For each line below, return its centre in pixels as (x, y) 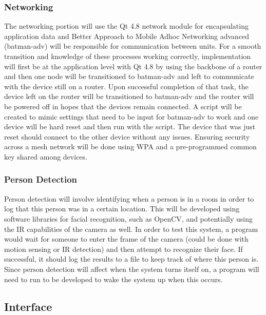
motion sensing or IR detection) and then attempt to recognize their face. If (123, 249)
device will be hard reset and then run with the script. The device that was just (130, 126)
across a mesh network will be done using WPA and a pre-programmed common (130, 146)
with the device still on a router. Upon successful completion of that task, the (126, 86)
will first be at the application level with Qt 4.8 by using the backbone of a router (133, 66)
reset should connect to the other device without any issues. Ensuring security (127, 136)
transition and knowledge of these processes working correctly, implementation (128, 56)
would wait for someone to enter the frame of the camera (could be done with (126, 239)
